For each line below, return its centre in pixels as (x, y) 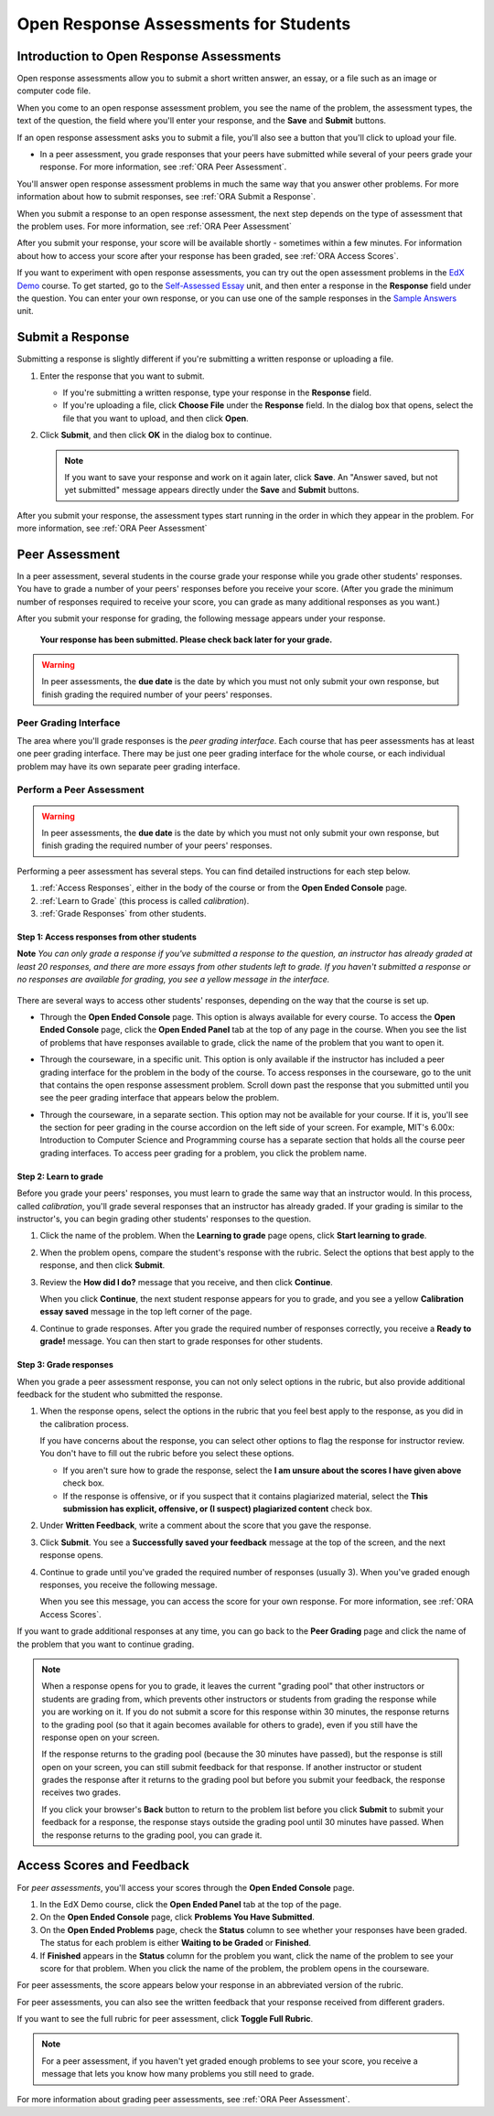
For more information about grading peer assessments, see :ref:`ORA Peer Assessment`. (183, 2099)
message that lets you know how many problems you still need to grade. (178, 2074)
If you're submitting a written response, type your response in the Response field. (217, 392)
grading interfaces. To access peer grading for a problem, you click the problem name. (204, 1153)
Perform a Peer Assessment (81, 789)
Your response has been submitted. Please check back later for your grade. (186, 639)
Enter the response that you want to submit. (122, 376)
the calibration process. (84, 1423)
